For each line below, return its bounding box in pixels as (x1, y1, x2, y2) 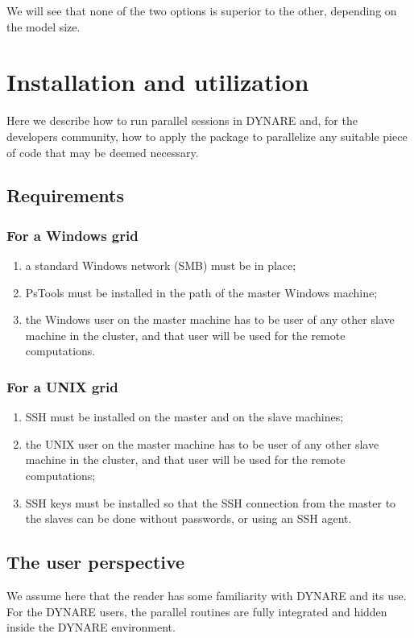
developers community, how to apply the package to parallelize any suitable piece (6, 127, 408, 144)
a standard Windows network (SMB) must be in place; (25, 257, 296, 274)
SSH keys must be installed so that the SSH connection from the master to (25, 494, 396, 511)
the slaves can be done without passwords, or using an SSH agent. (25, 510, 352, 527)
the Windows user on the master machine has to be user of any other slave (25, 311, 395, 328)
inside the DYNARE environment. (6, 619, 176, 636)
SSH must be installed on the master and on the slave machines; (25, 408, 344, 425)
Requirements (6, 183, 124, 208)
